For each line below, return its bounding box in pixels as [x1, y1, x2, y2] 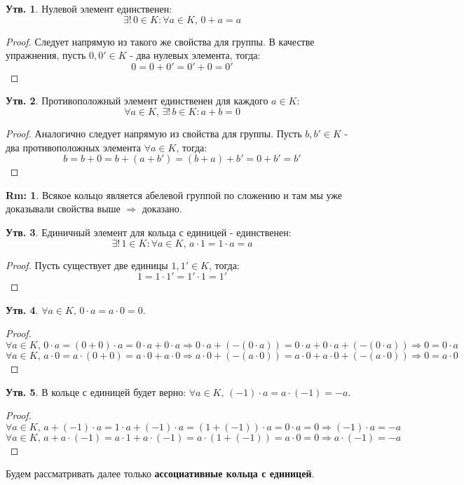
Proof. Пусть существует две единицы [6, 257, 168, 272]
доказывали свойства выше [6, 201, 121, 216]
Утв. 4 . [6, 302, 39, 317]
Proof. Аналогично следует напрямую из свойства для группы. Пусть [6, 125, 302, 140]
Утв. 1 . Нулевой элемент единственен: [6, 1, 172, 15]
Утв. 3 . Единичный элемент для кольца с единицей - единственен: [6, 224, 292, 239]
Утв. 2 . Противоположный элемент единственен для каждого [6, 93, 268, 108]
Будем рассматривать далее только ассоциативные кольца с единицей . [6, 466, 315, 481]
